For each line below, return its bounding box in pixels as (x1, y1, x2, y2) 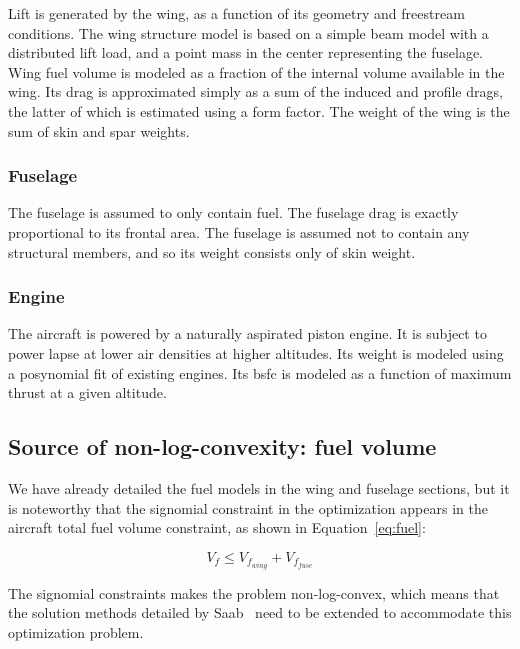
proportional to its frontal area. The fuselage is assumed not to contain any (8, 221, 470, 242)
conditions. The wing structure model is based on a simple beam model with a (8, 22, 489, 43)
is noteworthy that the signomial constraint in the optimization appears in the (8, 497, 488, 518)
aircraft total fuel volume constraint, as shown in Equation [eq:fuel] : (8, 517, 426, 538)
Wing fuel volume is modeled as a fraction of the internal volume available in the (8, 61, 505, 82)
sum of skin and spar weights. (8, 120, 190, 141)
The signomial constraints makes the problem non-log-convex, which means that (8, 582, 500, 603)
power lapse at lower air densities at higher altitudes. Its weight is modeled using (8, 342, 504, 363)
